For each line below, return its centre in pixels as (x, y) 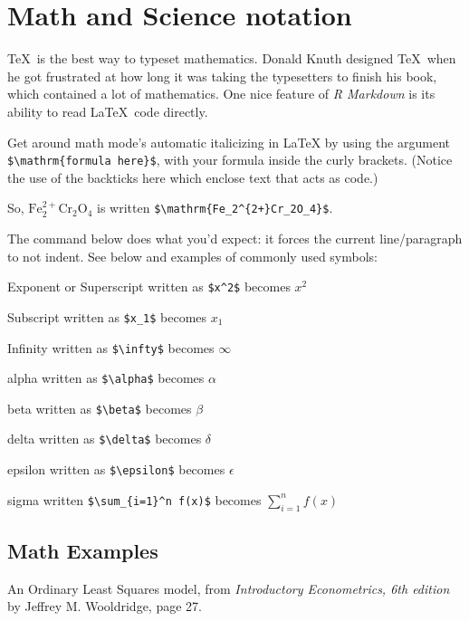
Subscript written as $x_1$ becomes (107, 316)
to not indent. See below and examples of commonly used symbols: (193, 256)
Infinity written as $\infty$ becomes (111, 347)
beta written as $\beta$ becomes (100, 408)
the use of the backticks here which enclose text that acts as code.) (193, 177)
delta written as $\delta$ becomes (105, 439)
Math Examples (83, 550)
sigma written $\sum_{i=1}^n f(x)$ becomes (134, 499)
